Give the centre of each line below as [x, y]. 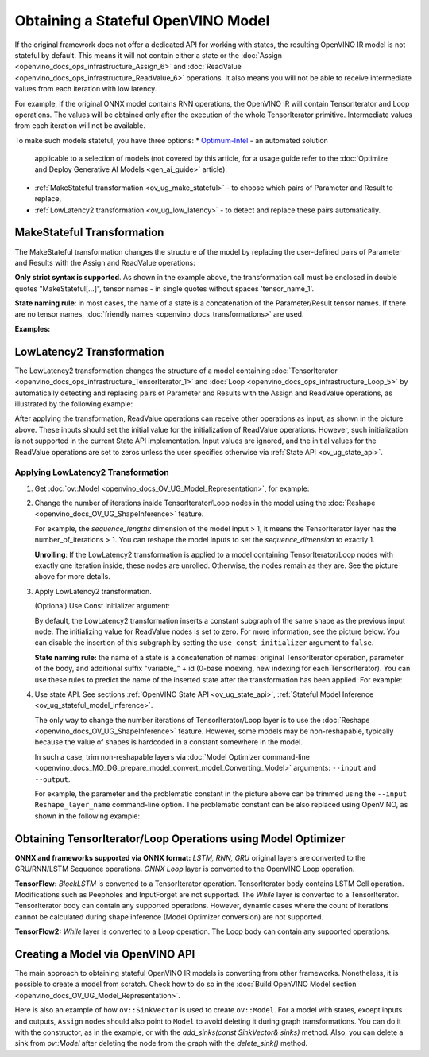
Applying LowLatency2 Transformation [92, 472]
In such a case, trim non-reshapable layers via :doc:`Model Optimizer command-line [172, 756]
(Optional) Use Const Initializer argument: [102, 606]
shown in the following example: [87, 816]
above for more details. [72, 577]
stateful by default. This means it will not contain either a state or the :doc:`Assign [148, 55]
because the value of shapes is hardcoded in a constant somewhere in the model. [169, 742]
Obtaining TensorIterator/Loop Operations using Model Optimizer [180, 839]
